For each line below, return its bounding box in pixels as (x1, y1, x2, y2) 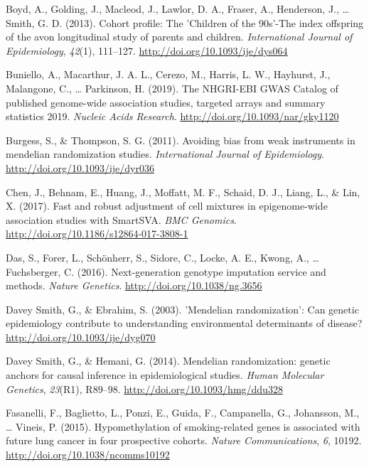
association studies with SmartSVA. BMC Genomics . (6, 212, 237, 227)
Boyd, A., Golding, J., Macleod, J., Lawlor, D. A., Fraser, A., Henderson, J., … (6, 1, 349, 16)
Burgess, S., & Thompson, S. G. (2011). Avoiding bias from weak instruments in (6, 132, 355, 147)
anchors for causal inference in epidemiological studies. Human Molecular (6, 367, 324, 382)
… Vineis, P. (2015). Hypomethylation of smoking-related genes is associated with (6, 419, 360, 434)
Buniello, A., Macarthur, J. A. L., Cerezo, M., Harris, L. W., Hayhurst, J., (6, 67, 331, 82)
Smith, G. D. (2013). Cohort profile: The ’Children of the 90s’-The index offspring (6, 15, 364, 30)
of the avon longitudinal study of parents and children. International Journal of (6, 29, 353, 44)
